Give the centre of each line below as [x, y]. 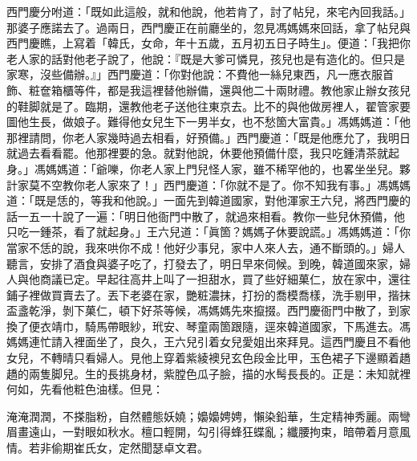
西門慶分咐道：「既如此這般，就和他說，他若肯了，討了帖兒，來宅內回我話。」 [208, 11]
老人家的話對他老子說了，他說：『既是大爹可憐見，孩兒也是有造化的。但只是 [206, 58]
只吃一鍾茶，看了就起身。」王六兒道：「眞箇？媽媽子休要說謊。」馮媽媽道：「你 [208, 232]
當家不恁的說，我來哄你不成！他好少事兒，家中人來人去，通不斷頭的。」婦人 [206, 247]
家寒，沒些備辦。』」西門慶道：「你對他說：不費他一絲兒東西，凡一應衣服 [194, 74]
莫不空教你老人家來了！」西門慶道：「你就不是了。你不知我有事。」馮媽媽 [219, 184]
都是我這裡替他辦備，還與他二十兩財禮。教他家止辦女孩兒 [259, 90]
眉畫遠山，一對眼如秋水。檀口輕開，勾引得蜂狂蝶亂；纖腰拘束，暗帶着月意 [203, 432]
